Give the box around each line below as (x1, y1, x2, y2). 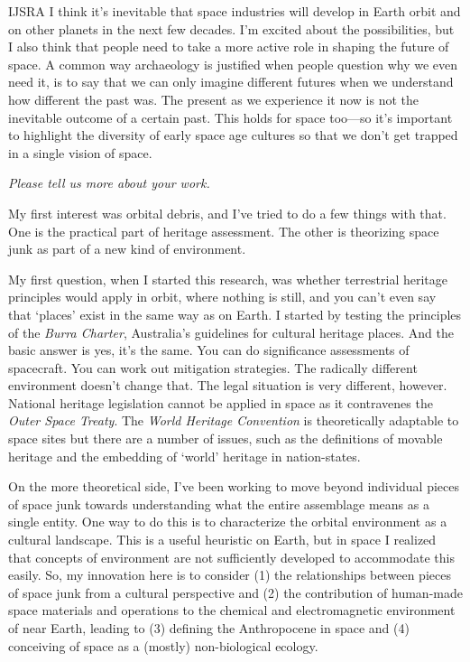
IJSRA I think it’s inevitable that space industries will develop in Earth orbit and (8, 2, 461, 20)
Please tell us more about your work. (8, 173, 210, 192)
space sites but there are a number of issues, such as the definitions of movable (8, 429, 443, 448)
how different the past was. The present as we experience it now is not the (8, 89, 419, 108)
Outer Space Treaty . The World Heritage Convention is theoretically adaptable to (8, 411, 459, 430)
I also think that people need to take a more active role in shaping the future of (8, 37, 449, 56)
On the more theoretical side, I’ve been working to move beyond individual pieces (8, 477, 459, 496)
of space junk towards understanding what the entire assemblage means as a (8, 494, 429, 513)
